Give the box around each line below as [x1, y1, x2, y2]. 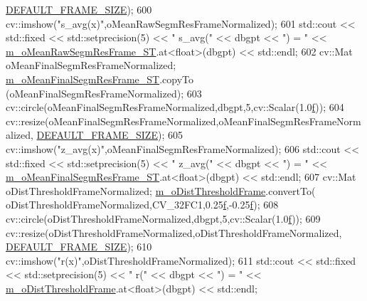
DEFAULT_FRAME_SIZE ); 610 [6, 239, 152, 254]
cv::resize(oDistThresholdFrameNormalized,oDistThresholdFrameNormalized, [6, 225, 342, 240]
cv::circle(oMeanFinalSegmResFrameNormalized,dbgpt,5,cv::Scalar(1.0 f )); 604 [6, 100, 344, 115]
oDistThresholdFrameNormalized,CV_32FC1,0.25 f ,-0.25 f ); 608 [6, 197, 279, 212]
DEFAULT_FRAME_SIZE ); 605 [36, 127, 183, 142]
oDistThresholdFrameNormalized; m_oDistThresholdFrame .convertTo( [6, 183, 316, 198]
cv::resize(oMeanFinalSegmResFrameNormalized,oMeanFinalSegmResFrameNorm [6, 113, 361, 128]
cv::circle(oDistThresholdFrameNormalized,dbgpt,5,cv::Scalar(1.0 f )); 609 [6, 211, 321, 226]
